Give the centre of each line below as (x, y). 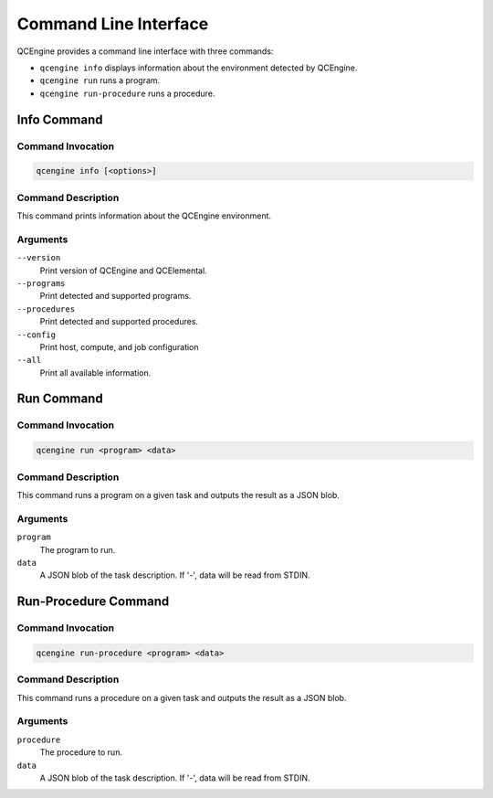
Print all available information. (95, 372)
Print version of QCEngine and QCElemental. (123, 271)
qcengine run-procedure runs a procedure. (127, 93)
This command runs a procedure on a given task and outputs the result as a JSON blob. (182, 697)
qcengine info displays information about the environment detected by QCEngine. (199, 68)
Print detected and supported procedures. (119, 322)
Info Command (60, 119)
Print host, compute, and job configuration (120, 346)
